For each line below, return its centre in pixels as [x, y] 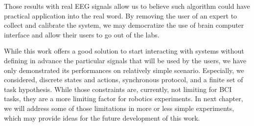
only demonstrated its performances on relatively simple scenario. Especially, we [124, 70]
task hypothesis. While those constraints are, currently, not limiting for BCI [118, 89]
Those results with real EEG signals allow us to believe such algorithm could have [127, 6]
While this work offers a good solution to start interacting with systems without [124, 51]
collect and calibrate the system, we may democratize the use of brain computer [124, 25]
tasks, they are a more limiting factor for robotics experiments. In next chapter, [124, 99]
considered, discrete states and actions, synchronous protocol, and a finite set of [124, 80]
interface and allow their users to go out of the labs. [82, 34]
